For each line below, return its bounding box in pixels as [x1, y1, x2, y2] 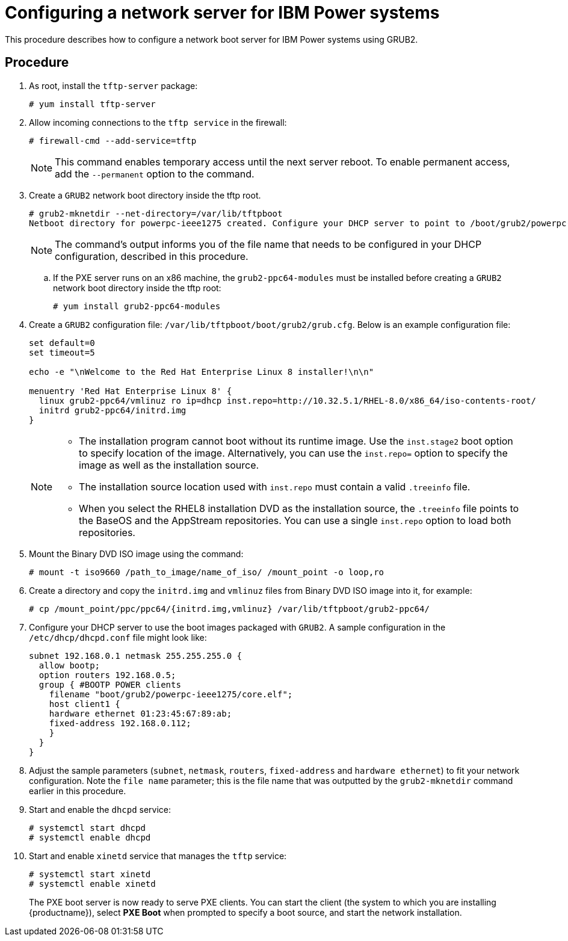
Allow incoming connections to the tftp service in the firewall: [29, 117, 287, 128]
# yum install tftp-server [29, 99, 156, 109]
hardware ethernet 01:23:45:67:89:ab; [49, 708, 232, 718]
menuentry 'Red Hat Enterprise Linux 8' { [29, 386, 232, 396]
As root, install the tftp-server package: [29, 80, 198, 91]
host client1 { [49, 699, 120, 709]
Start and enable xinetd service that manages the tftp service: [29, 850, 287, 861]
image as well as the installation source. [79, 458, 259, 471]
